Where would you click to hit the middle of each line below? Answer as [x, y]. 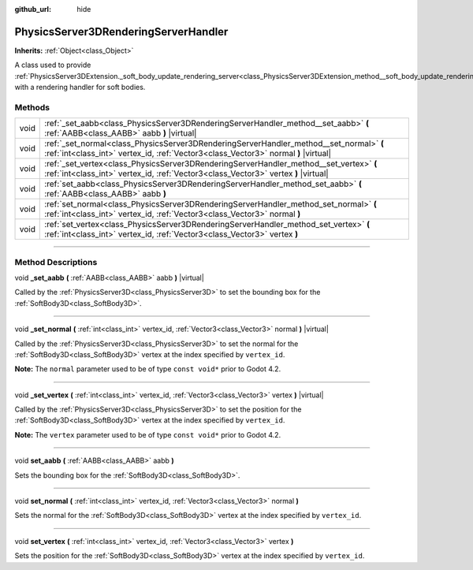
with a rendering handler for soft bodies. [80, 88]
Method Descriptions [56, 262]
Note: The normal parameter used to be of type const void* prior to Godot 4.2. [148, 369]
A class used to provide [53, 65]
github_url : [33, 9]
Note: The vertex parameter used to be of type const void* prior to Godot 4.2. [148, 434]
